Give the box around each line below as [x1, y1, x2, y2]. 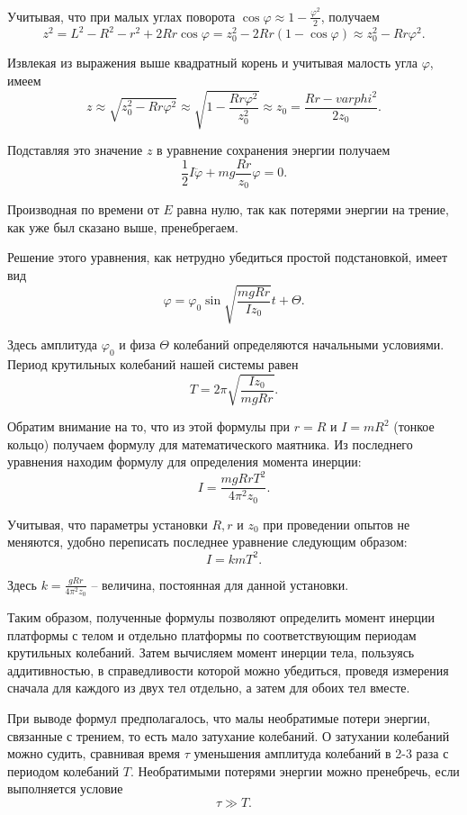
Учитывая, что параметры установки [7, 514, 208, 533]
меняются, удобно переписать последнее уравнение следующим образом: [7, 532, 408, 551]
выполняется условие [7, 779, 123, 798]
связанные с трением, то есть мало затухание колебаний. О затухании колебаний [7, 726, 450, 745]
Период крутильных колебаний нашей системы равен [7, 354, 299, 373]
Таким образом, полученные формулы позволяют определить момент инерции [7, 608, 436, 627]
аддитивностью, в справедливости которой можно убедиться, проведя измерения [7, 660, 449, 679]
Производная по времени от [7, 200, 159, 219]
